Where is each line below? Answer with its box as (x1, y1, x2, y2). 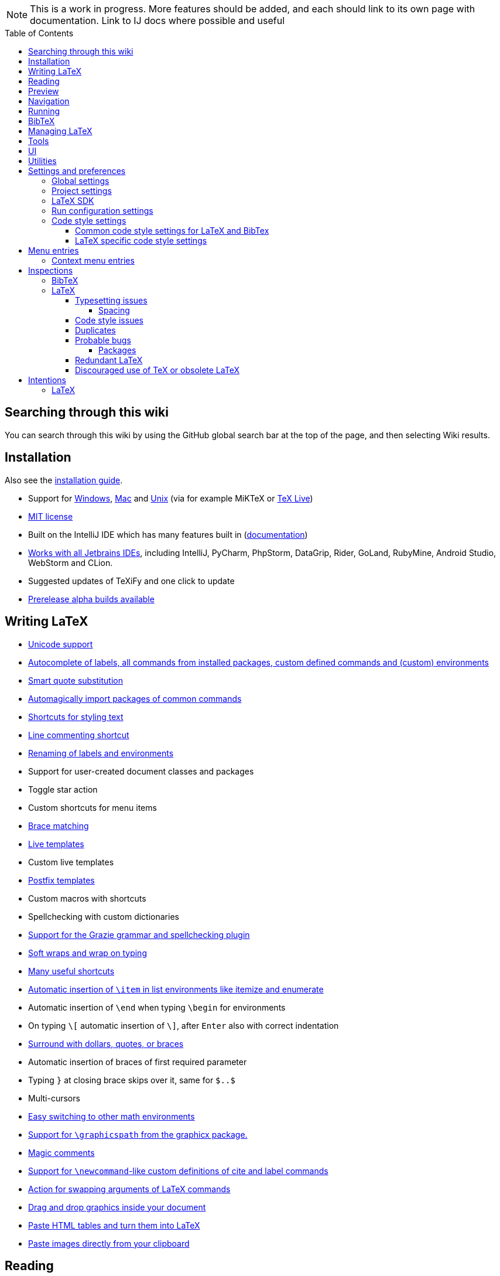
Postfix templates (28, 875, 95, 885)
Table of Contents (5, 28, 74, 38)
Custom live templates (28, 857, 114, 867)
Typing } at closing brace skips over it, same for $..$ (28, 1074, 235, 1085)
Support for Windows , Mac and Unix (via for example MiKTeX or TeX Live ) (28, 493, 313, 503)
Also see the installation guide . (5, 475, 123, 485)
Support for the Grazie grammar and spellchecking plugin (28, 929, 250, 940)
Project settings (52, 186, 112, 196)
